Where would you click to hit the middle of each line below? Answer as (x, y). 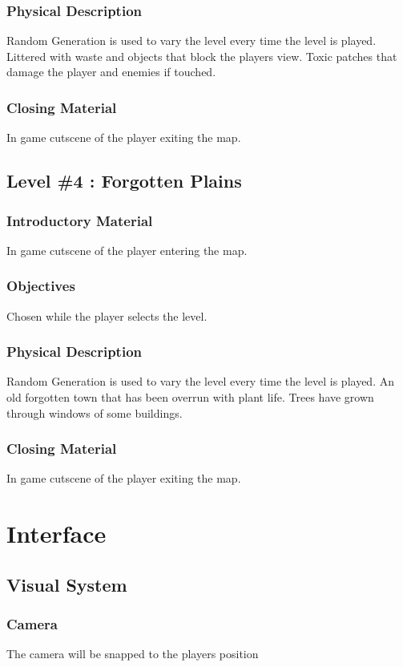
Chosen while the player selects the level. (107, 315)
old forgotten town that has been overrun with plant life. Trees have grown (190, 397)
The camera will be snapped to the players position (133, 654)
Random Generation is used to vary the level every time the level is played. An (200, 381)
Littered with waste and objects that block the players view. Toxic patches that (202, 56)
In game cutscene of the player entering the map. (127, 250)
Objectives (41, 286)
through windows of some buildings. (95, 412)
